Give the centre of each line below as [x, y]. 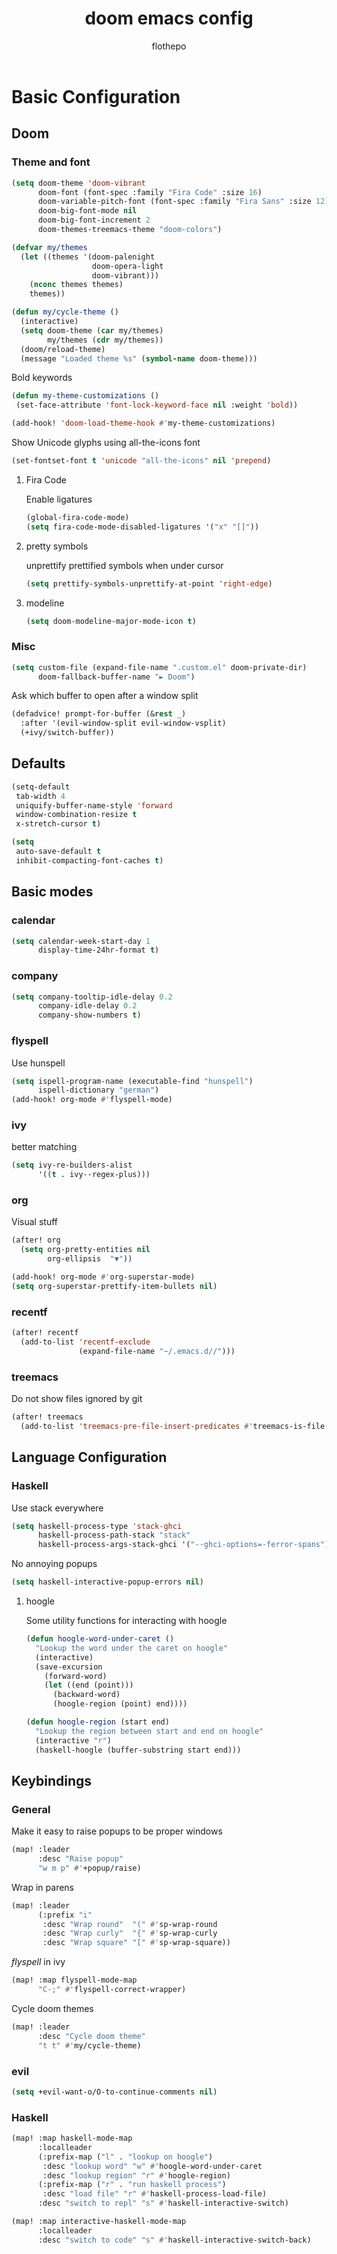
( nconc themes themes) [76, 285]
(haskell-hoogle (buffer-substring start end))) [138, 1750]
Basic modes [52, 892]
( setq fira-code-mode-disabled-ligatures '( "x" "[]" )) [142, 527]
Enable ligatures [59, 499]
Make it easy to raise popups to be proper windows [117, 1831]
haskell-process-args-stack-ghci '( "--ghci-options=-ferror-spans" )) [185, 1545]
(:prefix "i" [65, 1915]
